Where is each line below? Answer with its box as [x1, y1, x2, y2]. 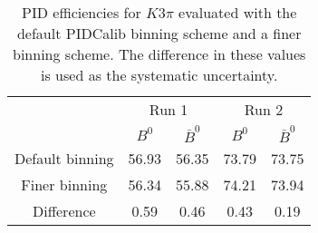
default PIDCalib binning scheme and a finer [16, 23, 302, 44]
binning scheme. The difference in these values [13, 44, 306, 64]
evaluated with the [178, 2, 297, 23]
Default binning [14, 147, 114, 169]
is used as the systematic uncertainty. [41, 64, 278, 85]
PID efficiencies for [22, 2, 141, 23]
